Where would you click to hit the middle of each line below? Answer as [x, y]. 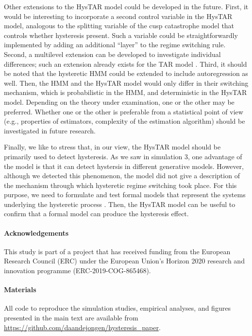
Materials [20, 289]
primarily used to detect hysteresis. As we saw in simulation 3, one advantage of [123, 156]
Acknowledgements [36, 233]
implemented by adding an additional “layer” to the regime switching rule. [115, 45]
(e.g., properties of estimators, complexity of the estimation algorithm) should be [125, 121]
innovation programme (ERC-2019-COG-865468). [77, 271]
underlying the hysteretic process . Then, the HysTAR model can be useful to [120, 204]
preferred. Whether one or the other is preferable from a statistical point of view [124, 111]
